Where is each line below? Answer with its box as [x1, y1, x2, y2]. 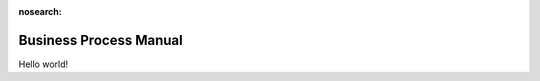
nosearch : [18, 6, 62, 17]
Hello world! [18, 58, 69, 70]
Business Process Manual [18, 31, 184, 49]
